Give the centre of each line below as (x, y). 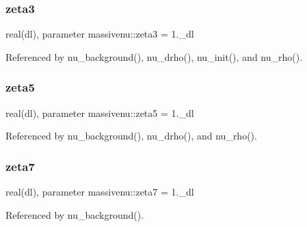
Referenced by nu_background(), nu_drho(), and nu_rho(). (131, 136)
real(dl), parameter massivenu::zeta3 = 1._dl (100, 34)
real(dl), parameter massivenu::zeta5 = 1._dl (100, 112)
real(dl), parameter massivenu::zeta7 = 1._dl (100, 192)
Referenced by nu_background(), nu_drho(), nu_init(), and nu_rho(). (154, 56)
